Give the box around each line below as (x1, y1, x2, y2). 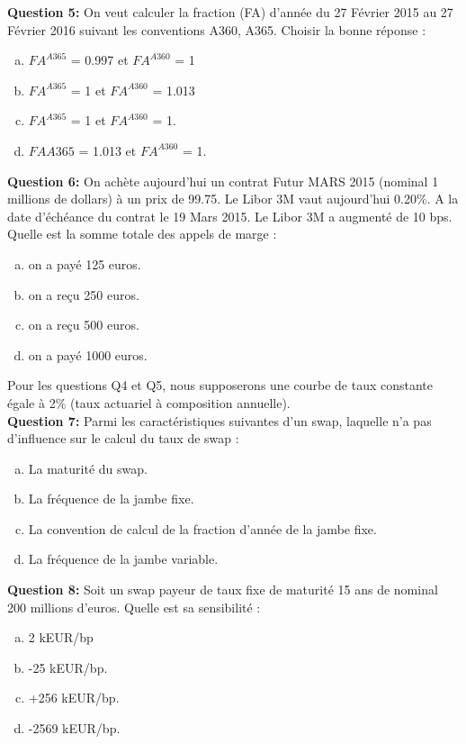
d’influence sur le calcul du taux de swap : (7, 429, 239, 448)
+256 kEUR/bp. (28, 688, 120, 707)
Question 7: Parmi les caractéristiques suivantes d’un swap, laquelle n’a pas (7, 411, 432, 430)
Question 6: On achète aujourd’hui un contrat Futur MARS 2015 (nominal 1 (7, 171, 439, 190)
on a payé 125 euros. (28, 254, 141, 273)
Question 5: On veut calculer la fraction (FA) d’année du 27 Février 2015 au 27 (7, 3, 453, 21)
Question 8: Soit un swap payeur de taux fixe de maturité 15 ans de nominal (7, 580, 438, 599)
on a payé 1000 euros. (28, 345, 148, 364)
